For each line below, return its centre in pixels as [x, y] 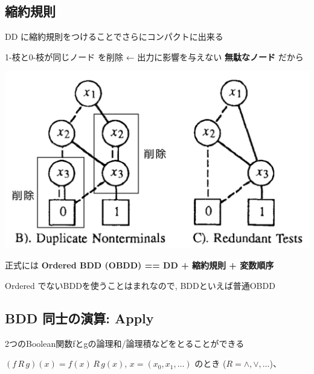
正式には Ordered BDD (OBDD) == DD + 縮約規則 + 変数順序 [139, 265]
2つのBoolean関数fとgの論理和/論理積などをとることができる [125, 343]
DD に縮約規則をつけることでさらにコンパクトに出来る [114, 36]
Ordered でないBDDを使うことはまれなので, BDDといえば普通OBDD [140, 285]
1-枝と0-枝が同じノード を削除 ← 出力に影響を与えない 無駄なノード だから [154, 56]
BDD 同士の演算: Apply [79, 318]
